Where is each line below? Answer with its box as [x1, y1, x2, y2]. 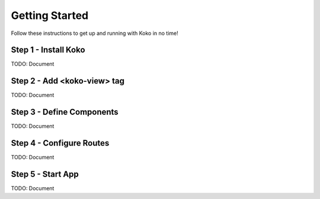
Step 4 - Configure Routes [11, 138, 110, 148]
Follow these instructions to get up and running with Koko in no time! [11, 30, 179, 37]
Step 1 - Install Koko [11, 45, 85, 55]
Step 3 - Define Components [11, 107, 119, 117]
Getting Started [11, 9, 89, 22]
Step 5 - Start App [11, 169, 79, 179]
